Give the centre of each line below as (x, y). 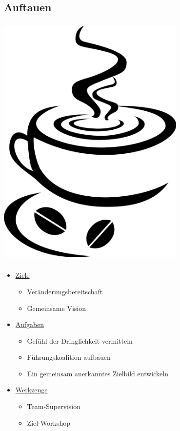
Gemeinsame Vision (56, 308)
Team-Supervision (54, 406)
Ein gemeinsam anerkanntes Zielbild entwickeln (98, 373)
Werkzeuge (31, 390)
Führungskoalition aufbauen (69, 357)
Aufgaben (30, 324)
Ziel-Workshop (49, 422)
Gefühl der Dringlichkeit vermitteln (80, 340)
